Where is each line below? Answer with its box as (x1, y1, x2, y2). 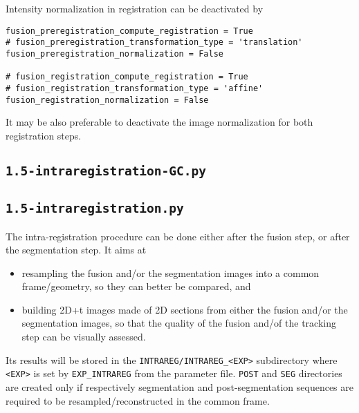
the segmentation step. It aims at (6, 242, 147, 257)
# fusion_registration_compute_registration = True (6, 72, 248, 82)
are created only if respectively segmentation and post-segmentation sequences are (6, 379, 354, 394)
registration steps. (6, 128, 82, 142)
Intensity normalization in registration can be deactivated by (6, 1, 264, 15)
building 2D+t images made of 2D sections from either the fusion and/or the (21, 302, 348, 316)
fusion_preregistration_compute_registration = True (6, 26, 253, 36)
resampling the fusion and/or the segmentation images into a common (21, 265, 320, 280)
